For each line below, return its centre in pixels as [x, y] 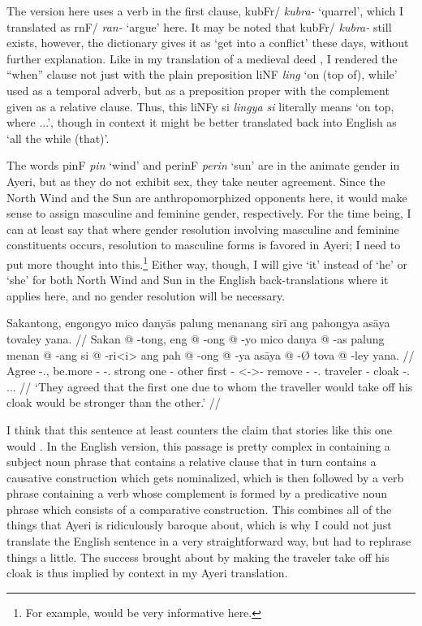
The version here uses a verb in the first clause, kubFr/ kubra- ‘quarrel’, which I [205, 11]
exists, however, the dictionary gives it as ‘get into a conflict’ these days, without [208, 43]
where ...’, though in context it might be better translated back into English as [202, 122]
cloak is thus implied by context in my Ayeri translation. [147, 573]
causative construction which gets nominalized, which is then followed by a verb [205, 477]
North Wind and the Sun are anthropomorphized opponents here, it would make [207, 197]
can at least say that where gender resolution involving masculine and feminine [203, 229]
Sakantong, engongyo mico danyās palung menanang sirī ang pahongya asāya [198, 323]
